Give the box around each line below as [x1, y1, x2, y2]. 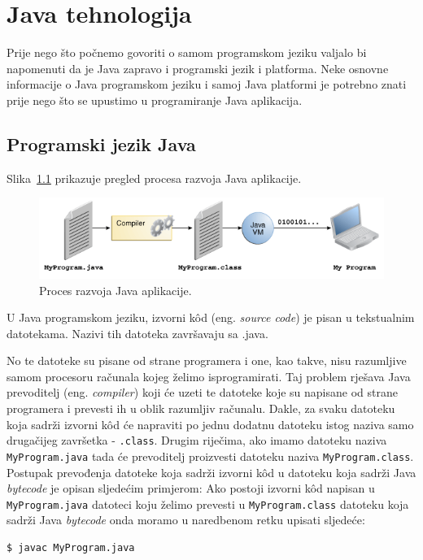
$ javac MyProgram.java [7, 542, 135, 554]
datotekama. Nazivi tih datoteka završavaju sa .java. [7, 324, 268, 341]
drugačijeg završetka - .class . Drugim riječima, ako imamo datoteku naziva [7, 432, 387, 449]
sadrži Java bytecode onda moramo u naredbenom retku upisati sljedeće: [7, 511, 365, 528]
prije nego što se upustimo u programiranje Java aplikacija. [7, 91, 303, 108]
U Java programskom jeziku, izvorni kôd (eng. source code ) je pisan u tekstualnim [7, 309, 415, 326]
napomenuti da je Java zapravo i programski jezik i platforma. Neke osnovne [7, 59, 389, 76]
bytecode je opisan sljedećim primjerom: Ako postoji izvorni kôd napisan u [7, 480, 375, 497]
